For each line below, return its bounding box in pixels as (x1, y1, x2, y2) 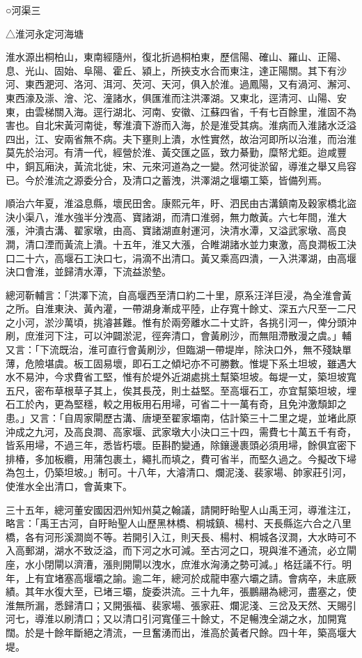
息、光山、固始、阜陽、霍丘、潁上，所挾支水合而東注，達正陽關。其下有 (6, 63, 337, 77)
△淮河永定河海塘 (6, 26, 84, 40)
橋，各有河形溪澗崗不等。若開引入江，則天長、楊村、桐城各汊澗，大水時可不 (6, 529, 356, 544)
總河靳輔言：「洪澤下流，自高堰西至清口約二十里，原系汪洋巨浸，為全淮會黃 (6, 287, 352, 302)
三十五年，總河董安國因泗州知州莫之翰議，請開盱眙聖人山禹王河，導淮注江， (6, 502, 356, 517)
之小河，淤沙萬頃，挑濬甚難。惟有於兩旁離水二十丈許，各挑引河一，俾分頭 (6, 314, 347, 329)
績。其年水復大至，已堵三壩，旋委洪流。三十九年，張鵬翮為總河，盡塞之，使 (6, 584, 356, 599)
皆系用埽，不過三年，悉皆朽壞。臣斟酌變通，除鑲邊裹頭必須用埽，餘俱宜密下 (6, 438, 356, 452)
